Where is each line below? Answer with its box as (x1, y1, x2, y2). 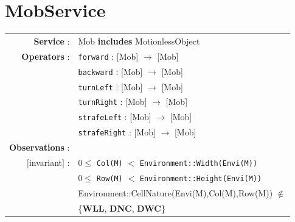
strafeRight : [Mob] (78, 126, 156, 138)
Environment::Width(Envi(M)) (139, 159, 258, 168)
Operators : (21, 49, 70, 62)
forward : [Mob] (78, 49, 139, 62)
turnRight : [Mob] (78, 95, 147, 108)
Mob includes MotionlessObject (78, 34, 200, 47)
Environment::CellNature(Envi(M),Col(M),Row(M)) (78, 186, 273, 199)
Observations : (9, 141, 70, 154)
